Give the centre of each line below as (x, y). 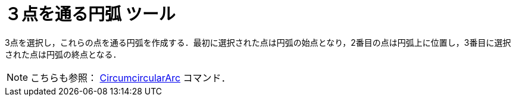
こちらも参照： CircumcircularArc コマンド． (131, 78)
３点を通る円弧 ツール (90, 14)
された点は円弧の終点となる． (63, 54)
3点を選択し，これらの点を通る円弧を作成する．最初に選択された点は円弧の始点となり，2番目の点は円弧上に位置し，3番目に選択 (258, 42)
